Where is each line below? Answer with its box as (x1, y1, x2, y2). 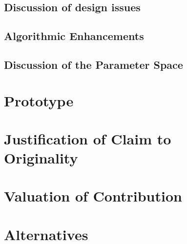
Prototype (4, 90, 74, 110)
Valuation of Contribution (4, 186, 182, 206)
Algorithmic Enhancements (4, 28, 144, 43)
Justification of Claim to (4, 128, 171, 148)
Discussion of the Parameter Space (4, 57, 183, 72)
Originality (4, 148, 78, 168)
